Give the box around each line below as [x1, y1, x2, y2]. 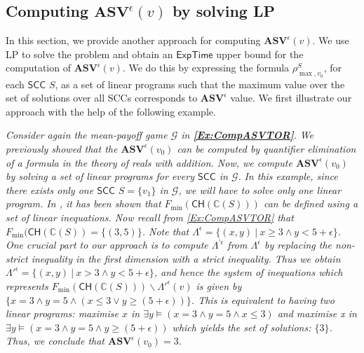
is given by [196, 278, 242, 293]
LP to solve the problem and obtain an [6, 46, 173, 61]
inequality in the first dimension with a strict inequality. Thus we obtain [31, 251, 341, 265]
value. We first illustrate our [230, 90, 352, 105]
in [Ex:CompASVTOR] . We [181, 127, 314, 142]
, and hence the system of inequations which [154, 265, 343, 279]
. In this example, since [238, 169, 338, 184]
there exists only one [6, 182, 94, 197]
